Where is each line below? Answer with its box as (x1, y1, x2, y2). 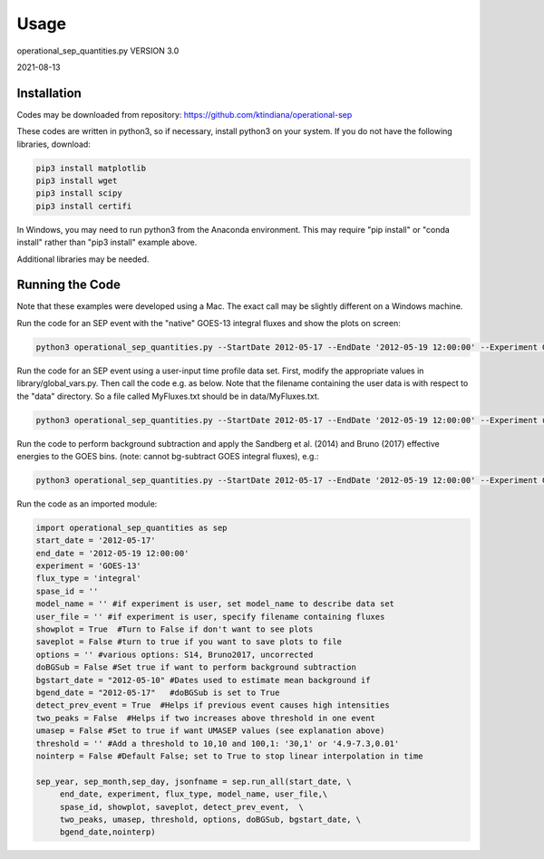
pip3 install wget (35, 176, 118, 186)
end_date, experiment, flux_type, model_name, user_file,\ (59, 789, 328, 799)
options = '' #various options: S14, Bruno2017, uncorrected (35, 649, 314, 660)
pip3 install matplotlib (35, 163, 147, 173)
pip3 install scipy (35, 188, 122, 198)
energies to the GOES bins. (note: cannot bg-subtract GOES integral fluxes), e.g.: (16, 450, 319, 461)
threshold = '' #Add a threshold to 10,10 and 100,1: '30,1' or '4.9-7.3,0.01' (35, 738, 400, 748)
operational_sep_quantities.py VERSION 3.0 (16, 45, 180, 56)
